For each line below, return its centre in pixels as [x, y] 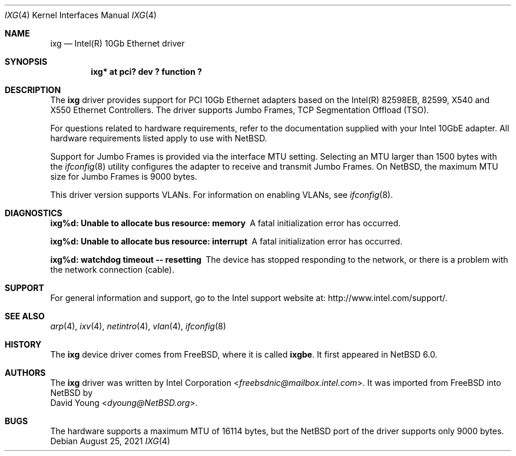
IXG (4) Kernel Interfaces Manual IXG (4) [81, 15]
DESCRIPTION [33, 90]
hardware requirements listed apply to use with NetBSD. [159, 138]
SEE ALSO [25, 316]
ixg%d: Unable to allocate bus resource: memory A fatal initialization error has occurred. [225, 223]
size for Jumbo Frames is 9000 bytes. [124, 176]
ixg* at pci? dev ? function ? [146, 72]
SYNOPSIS [26, 62]
